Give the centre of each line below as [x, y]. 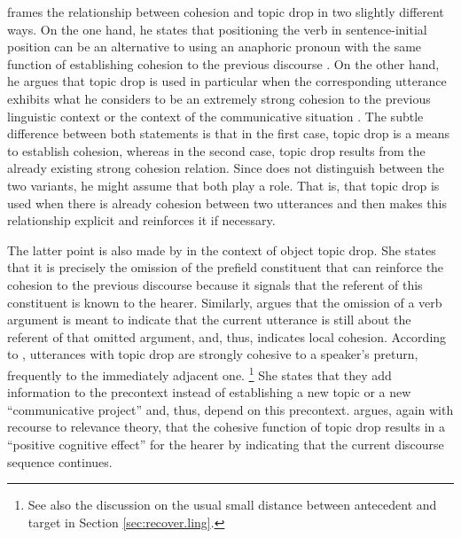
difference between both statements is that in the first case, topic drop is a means [229, 133]
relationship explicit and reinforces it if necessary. [141, 220]
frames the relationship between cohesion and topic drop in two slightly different [226, 12]
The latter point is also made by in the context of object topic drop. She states [222, 250]
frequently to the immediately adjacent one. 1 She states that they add [199, 373]
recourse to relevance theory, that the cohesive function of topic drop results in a [227, 427]
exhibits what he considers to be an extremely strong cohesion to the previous [219, 98]
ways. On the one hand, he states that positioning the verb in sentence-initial [217, 29]
